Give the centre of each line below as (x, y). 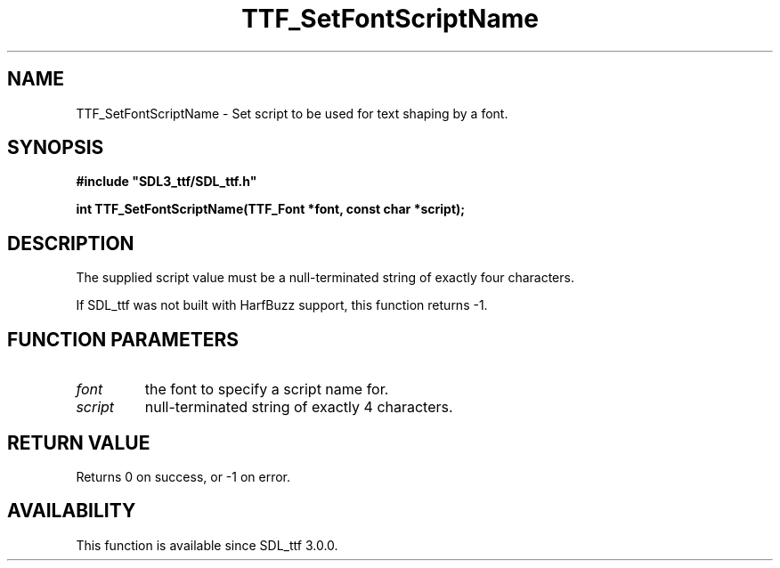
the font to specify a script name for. (267, 389)
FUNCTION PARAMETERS (123, 339)
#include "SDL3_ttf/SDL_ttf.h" (167, 182)
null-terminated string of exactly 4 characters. (299, 407)
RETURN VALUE (79, 442)
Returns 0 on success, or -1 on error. (183, 476)
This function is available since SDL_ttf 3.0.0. (207, 545)
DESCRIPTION (71, 243)
